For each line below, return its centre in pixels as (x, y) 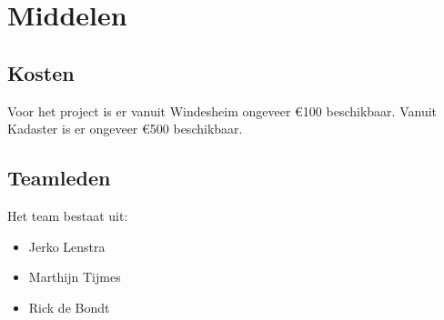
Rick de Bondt (69, 307)
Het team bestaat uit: (68, 215)
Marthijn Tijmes (75, 277)
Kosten (41, 72)
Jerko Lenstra (67, 246)
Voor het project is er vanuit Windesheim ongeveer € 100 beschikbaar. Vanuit (222, 110)
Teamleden (59, 178)
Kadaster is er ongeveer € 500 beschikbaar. (125, 129)
